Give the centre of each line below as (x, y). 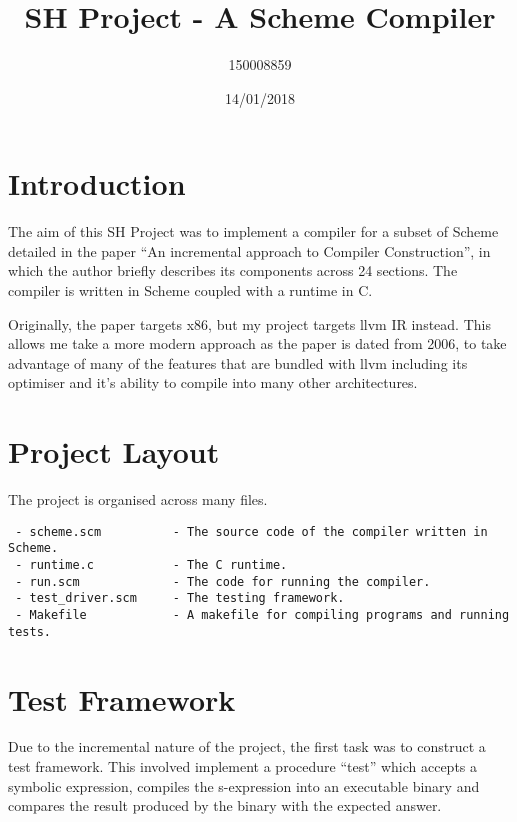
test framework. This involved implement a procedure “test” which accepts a (243, 766)
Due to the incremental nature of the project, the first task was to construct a (247, 746)
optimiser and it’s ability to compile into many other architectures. (213, 382)
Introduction (97, 183)
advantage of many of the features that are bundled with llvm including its (238, 362)
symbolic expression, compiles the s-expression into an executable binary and (244, 785)
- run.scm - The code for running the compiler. (223, 581)
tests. (29, 631)
